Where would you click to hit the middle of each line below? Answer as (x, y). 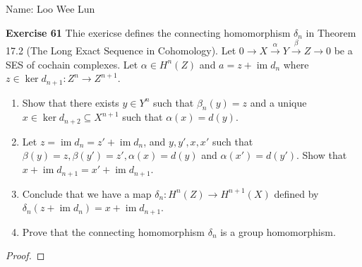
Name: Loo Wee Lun (50, 8)
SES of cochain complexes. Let (72, 64)
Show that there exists (71, 102)
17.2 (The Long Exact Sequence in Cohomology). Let (121, 50)
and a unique (278, 102)
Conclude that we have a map (87, 193)
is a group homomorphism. (278, 231)
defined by (296, 193)
